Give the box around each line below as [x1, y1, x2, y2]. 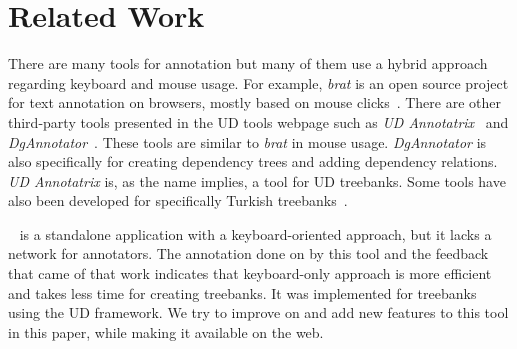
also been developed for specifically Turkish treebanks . [8, 190, 348, 211]
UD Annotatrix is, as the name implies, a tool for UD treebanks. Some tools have [8, 170, 506, 191]
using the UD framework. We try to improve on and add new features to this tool [8, 302, 509, 323]
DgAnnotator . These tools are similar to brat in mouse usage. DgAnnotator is [8, 131, 487, 152]
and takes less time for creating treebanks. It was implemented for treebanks [8, 282, 477, 303]
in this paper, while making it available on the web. [8, 321, 324, 342]
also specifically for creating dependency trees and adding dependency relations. [8, 151, 498, 172]
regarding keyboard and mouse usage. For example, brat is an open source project [8, 72, 509, 93]
